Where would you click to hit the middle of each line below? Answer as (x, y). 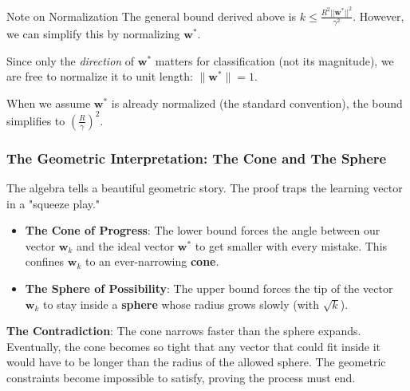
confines (45, 261)
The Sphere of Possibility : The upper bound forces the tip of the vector (209, 288)
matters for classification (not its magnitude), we (274, 60)
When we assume (49, 103)
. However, (378, 16)
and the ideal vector (126, 245)
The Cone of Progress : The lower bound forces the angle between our (203, 230)
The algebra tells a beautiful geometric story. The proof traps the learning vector (205, 188)
